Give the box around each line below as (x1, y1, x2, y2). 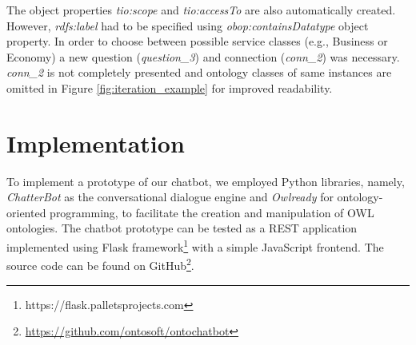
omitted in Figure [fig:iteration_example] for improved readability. (6, 79, 333, 96)
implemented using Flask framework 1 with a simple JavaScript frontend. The (6, 236, 384, 255)
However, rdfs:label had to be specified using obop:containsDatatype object (6, 17, 369, 34)
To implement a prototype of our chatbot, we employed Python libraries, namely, (6, 172, 405, 189)
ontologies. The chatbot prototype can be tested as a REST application (6, 220, 358, 236)
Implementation (6, 126, 185, 159)
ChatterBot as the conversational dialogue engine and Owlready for (6, 188, 334, 205)
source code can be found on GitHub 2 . (6, 255, 194, 273)
